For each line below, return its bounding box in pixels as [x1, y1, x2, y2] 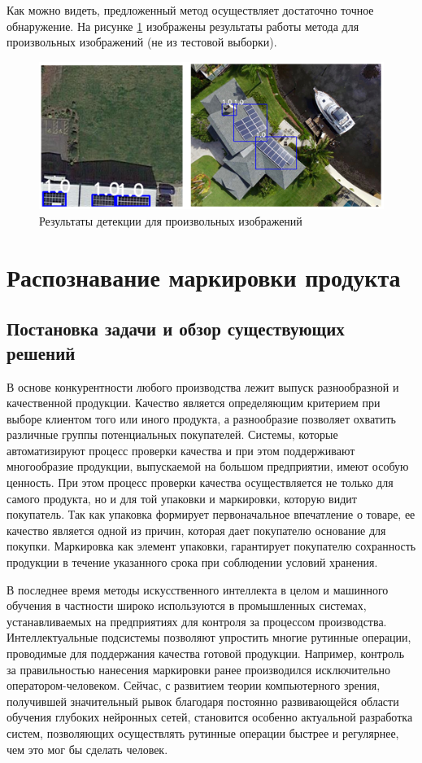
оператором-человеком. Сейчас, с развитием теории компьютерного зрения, [7, 677, 381, 694]
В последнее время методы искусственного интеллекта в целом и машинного [7, 581, 389, 598]
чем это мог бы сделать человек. [7, 740, 168, 757]
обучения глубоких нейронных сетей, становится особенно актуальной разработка [7, 708, 413, 726]
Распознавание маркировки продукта [7, 260, 401, 293]
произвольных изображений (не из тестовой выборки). [7, 33, 277, 50]
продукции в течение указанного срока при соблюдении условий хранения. [7, 554, 378, 571]
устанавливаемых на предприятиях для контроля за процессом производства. [7, 612, 387, 629]
